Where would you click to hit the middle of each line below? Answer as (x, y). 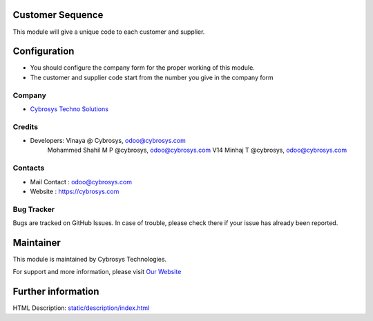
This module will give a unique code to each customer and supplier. (109, 32)
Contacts (29, 168)
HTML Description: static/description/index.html (81, 308)
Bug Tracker (34, 209)
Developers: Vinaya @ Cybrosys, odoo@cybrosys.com (108, 141)
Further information (56, 292)
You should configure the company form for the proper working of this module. (142, 68)
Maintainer (37, 243)
